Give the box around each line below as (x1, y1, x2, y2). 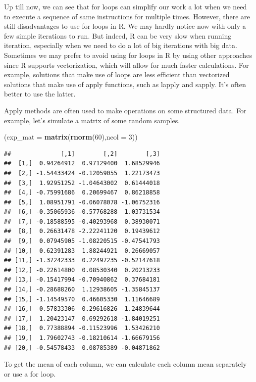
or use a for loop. (4, 368, 56, 379)
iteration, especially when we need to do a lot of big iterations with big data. (4, 40, 237, 50)
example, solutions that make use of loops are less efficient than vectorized (4, 69, 230, 80)
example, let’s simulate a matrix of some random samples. (4, 115, 180, 125)
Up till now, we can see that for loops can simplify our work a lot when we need (4, 1, 247, 11)
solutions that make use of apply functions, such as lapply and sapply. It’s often (4, 79, 246, 89)
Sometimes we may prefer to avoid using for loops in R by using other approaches (4, 49, 252, 60)
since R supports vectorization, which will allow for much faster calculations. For (4, 59, 249, 70)
